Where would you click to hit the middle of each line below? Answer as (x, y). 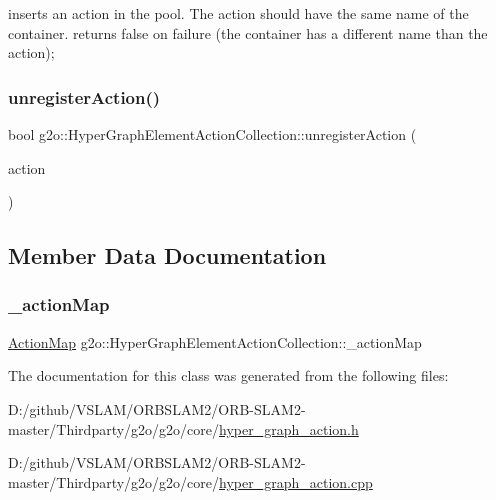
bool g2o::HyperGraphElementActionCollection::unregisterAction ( (212, 134)
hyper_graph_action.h (289, 428)
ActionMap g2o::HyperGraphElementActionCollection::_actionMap (215, 341)
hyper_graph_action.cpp (296, 481)
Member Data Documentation (167, 255)
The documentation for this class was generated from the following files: (228, 375)
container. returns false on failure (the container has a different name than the (248, 32)
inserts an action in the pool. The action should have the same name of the (238, 13)
